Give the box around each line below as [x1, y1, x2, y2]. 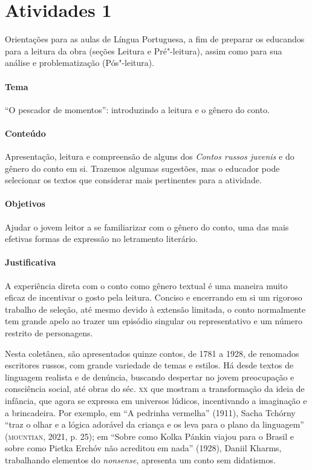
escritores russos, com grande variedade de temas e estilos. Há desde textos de [5, 359, 294, 371]
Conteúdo [5, 126, 46, 139]
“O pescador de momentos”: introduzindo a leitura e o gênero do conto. [5, 103, 270, 116]
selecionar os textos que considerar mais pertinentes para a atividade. [5, 174, 262, 186]
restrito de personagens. [5, 327, 93, 339]
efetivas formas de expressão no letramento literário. [5, 232, 198, 245]
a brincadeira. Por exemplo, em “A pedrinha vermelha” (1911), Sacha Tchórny [5, 406, 296, 419]
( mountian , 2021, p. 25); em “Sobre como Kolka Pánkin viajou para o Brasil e [5, 429, 294, 442]
